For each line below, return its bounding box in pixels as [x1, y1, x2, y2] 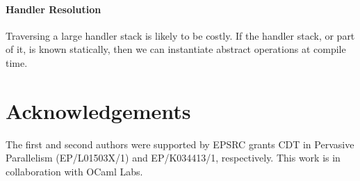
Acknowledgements [6, 96, 191, 125]
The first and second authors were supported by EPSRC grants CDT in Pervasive [6, 136, 354, 151]
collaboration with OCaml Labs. [6, 164, 143, 178]
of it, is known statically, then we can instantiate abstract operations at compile [6, 42, 346, 56]
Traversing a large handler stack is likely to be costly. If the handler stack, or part [6, 28, 355, 42]
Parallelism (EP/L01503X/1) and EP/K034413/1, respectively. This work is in [6, 150, 341, 165]
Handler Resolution [6, 1, 101, 16]
